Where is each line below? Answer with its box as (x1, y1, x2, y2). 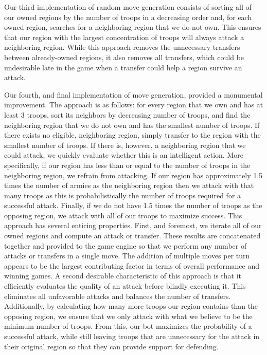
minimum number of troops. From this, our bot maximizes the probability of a (4, 321, 252, 331)
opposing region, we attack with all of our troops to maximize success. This (4, 210, 242, 220)
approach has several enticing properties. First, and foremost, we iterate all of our (4, 220, 262, 231)
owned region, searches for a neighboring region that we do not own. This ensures (4, 22, 261, 32)
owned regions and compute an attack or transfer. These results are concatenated (4, 230, 261, 241)
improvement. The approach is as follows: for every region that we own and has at (4, 99, 263, 110)
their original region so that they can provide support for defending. (4, 341, 219, 351)
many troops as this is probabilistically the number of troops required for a (4, 190, 241, 200)
